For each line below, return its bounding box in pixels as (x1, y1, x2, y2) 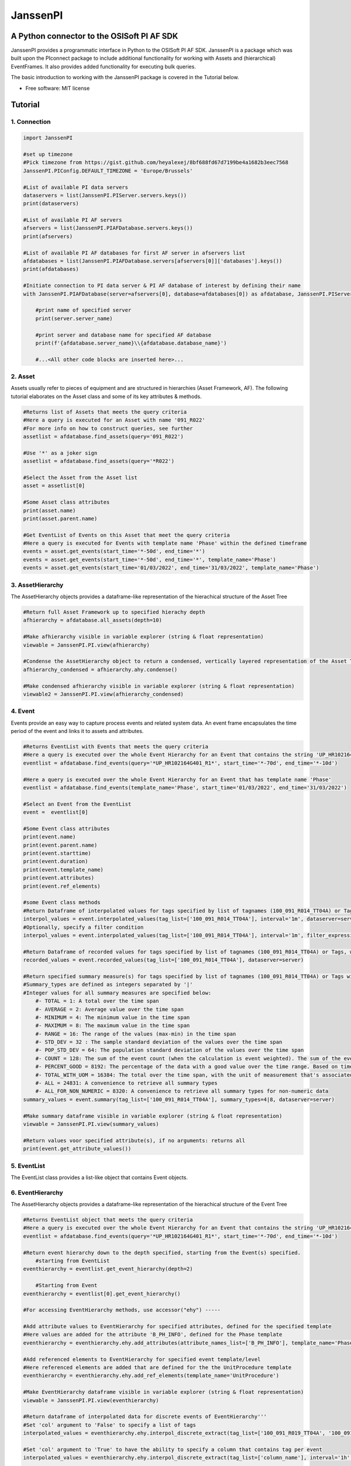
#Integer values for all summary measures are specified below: (23, 989, 212, 996)
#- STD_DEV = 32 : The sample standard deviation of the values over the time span (35, 1039, 283, 1046)
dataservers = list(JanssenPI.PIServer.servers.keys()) (23, 192, 187, 199)
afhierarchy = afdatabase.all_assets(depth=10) (23, 617, 162, 624)
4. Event (11, 707, 35, 715)
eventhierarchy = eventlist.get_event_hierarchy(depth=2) (23, 1265, 193, 1272)
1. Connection (11, 118, 51, 126)
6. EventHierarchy (11, 1188, 64, 1196)
